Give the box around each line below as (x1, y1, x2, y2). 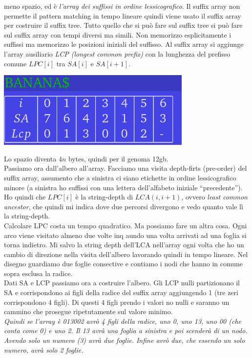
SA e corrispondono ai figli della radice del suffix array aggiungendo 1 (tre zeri (4, 287, 238, 298)
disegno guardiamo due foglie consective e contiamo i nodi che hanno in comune (4, 259, 243, 269)
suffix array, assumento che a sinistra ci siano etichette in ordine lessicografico (4, 172, 236, 182)
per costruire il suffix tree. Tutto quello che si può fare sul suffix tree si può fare (4, 20, 243, 30)
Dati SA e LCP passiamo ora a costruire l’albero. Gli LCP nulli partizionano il (4, 278, 240, 288)
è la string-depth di (75, 192, 133, 202)
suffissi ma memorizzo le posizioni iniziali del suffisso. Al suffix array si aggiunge (4, 39, 244, 49)
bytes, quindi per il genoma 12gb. (68, 153, 168, 163)
